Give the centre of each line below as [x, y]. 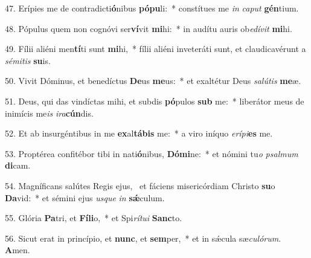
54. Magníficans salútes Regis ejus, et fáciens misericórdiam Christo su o [140, 185]
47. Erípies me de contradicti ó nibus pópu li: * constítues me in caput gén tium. [152, 8]
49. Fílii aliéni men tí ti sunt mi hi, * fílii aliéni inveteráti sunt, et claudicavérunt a [155, 49]
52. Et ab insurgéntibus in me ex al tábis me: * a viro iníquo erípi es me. [139, 133]
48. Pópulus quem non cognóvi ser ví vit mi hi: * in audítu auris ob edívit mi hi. [149, 28]
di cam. [18, 165]
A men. [18, 250]
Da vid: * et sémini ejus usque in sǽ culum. [85, 197]
